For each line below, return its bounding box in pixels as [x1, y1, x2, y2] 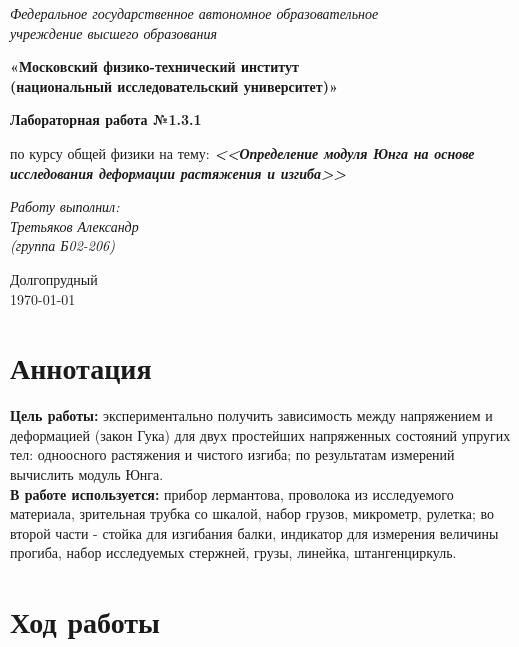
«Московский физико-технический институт [10, 56, 299, 77]
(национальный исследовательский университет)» [10, 75, 338, 96]
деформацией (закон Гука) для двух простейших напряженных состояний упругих [10, 424, 511, 445]
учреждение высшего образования [10, 22, 218, 43]
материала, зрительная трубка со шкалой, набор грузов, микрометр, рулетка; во [10, 503, 495, 524]
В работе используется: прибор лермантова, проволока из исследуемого [10, 483, 454, 504]
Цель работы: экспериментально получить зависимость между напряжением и [10, 405, 493, 426]
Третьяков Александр [10, 215, 139, 236]
